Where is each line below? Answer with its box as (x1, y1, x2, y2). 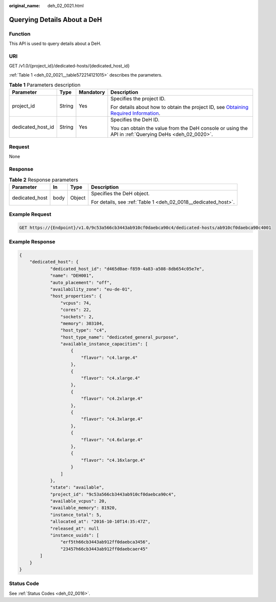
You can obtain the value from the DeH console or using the (110, 125, 248, 132)
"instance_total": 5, (50, 512, 102, 518)
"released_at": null (50, 525, 99, 531)
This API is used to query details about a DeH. (9, 41, 101, 46)
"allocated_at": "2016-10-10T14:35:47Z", (50, 519, 151, 524)
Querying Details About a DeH (9, 15, 102, 24)
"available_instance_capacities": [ (60, 341, 148, 347)
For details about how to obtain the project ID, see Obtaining (110, 104, 249, 111)
